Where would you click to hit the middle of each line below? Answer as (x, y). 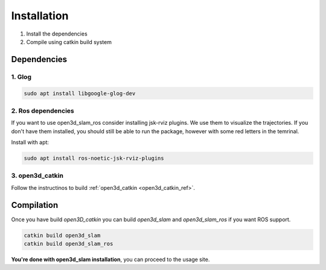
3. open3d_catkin (37, 176)
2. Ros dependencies (43, 110)
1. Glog (21, 77)
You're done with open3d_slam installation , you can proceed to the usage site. (110, 259)
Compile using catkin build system (69, 42)
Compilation (35, 205)
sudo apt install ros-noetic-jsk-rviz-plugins (94, 158)
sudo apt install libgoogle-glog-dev (80, 93)
